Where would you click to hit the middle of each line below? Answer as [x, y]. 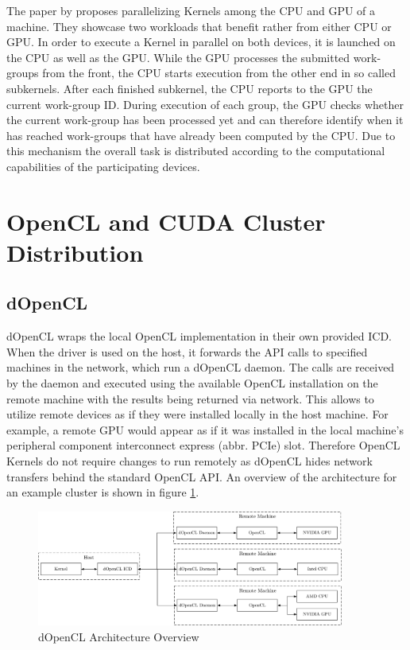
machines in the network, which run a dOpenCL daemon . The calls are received [201, 367]
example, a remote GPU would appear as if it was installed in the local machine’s [205, 429]
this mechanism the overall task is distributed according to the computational [196, 151]
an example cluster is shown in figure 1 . [103, 492]
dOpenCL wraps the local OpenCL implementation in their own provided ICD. [199, 336]
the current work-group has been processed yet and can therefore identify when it [205, 120]
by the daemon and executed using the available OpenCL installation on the [192, 383]
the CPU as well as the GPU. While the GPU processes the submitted [178, 57]
